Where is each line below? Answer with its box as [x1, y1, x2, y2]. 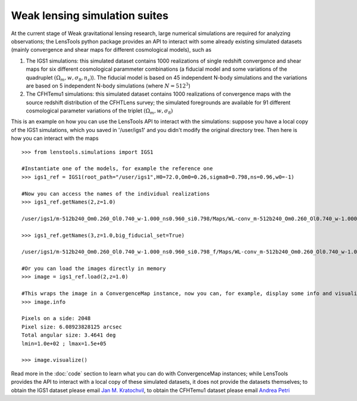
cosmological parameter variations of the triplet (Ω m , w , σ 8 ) [26, 107, 173, 115]
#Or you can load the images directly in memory [21, 265, 166, 272]
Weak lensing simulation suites [11, 9, 169, 22]
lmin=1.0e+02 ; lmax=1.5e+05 [21, 340, 107, 347]
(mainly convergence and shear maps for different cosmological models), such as [11, 46, 212, 54]
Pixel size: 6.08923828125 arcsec [21, 323, 122, 330]
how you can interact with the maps [11, 134, 99, 142]
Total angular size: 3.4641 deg [21, 332, 116, 339]
